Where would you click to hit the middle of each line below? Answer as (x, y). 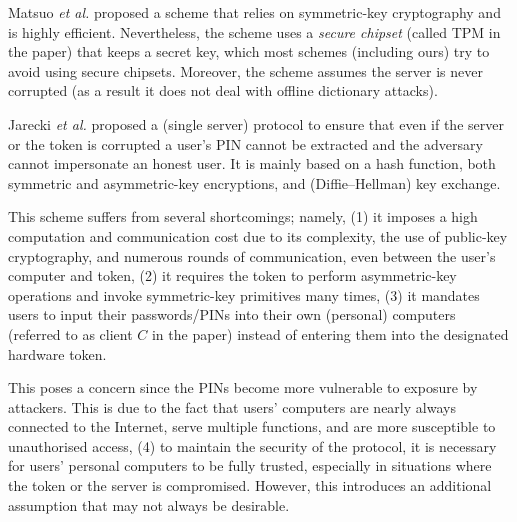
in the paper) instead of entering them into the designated (330, 333)
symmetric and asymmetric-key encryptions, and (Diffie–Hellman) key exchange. (254, 182)
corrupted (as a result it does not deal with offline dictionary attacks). (223, 90)
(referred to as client (70, 333)
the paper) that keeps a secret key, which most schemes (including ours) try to (249, 51)
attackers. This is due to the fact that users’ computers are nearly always (232, 406)
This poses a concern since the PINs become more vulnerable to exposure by (243, 387)
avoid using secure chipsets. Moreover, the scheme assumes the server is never (245, 70)
